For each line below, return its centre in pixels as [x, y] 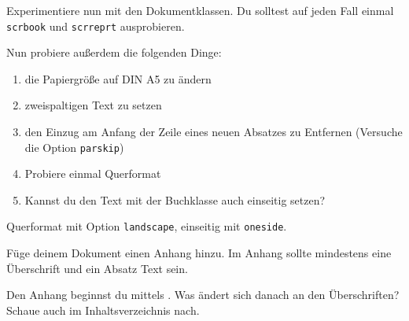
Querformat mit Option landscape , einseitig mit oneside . [147, 226]
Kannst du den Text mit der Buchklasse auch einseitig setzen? [175, 199]
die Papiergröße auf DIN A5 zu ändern [118, 78]
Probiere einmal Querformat [93, 173]
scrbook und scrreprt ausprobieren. [96, 26]
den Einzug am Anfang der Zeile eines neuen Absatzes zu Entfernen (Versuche [214, 132]
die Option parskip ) [74, 147]
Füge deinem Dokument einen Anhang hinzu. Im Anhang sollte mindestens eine [199, 253]
